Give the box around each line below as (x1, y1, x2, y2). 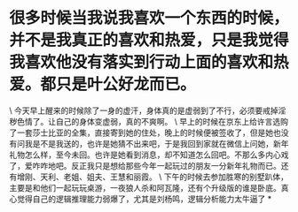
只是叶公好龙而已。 (56, 74, 197, 95)
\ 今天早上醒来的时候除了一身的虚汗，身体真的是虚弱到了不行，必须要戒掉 (9, 105, 278, 116)
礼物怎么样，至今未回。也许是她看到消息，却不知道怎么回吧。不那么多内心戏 (9, 149, 289, 160)
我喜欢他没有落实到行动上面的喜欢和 (9, 52, 274, 72)
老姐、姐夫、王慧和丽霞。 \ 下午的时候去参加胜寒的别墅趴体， (63, 171, 288, 182)
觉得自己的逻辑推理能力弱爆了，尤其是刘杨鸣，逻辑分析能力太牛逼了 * (16, 193, 272, 204)
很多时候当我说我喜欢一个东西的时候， (9, 8, 290, 28)
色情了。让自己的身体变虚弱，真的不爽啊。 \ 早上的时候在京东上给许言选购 (16, 116, 288, 126)
